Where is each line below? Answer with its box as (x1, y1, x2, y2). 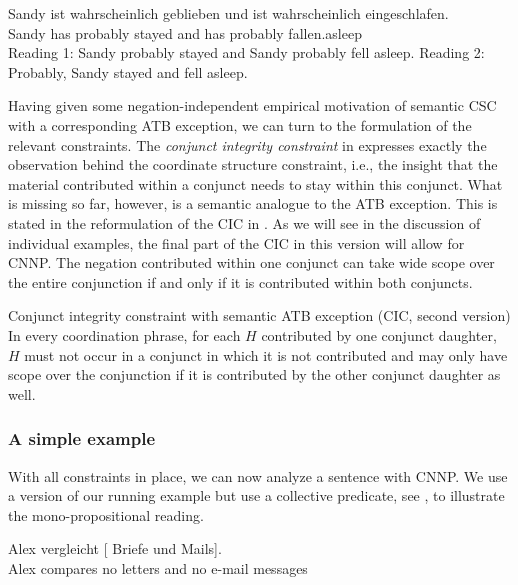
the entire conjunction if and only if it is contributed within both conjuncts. (8, 271, 473, 292)
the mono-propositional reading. (8, 504, 204, 525)
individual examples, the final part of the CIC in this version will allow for (8, 232, 465, 253)
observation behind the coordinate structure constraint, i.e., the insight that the (8, 154, 498, 175)
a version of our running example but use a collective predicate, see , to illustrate (8, 485, 505, 506)
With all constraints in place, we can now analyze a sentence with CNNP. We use (8, 465, 508, 486)
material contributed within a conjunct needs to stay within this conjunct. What (8, 173, 503, 194)
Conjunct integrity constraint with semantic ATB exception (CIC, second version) (8, 305, 511, 326)
